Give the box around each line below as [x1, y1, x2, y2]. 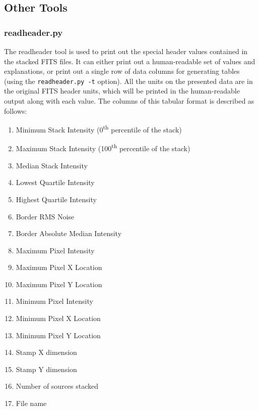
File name [16, 398, 47, 408]
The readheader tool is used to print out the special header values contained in [4, 46, 248, 56]
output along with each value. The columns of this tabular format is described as [4, 96, 254, 106]
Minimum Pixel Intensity [16, 296, 93, 306]
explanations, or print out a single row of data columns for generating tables [4, 66, 240, 76]
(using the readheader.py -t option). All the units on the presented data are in [4, 75, 253, 86]
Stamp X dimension [16, 347, 77, 357]
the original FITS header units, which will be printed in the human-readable [4, 85, 240, 96]
